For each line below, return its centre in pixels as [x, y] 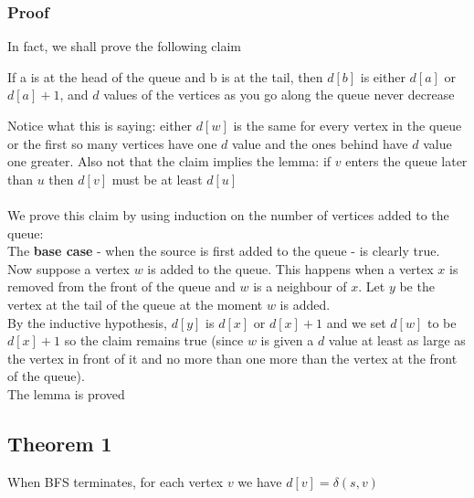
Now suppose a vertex [68, 268]
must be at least [157, 179]
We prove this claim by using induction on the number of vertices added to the [228, 214]
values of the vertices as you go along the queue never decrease [279, 95]
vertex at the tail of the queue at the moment [135, 304]
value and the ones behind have [320, 143]
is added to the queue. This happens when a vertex [290, 268]
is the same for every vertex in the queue [348, 125]
